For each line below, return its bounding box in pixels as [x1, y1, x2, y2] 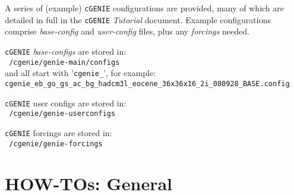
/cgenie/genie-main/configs [9, 58, 120, 67]
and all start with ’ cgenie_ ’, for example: [5, 67, 156, 79]
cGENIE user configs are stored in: [5, 96, 127, 109]
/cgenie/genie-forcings [9, 139, 103, 148]
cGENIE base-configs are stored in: [5, 45, 127, 57]
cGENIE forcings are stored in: [5, 126, 112, 139]
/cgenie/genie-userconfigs [9, 109, 116, 118]
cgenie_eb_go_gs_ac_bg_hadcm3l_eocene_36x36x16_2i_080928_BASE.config [5, 79, 290, 88]
